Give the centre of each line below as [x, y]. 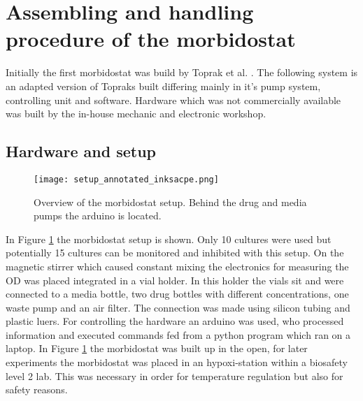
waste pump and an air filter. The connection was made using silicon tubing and [178, 307]
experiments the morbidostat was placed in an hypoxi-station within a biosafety [177, 362]
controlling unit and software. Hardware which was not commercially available [173, 100]
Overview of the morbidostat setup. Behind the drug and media [170, 202]
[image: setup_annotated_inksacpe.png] [126, 179]
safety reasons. [37, 389]
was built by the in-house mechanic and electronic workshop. [136, 114]
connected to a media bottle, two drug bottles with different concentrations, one [177, 294]
